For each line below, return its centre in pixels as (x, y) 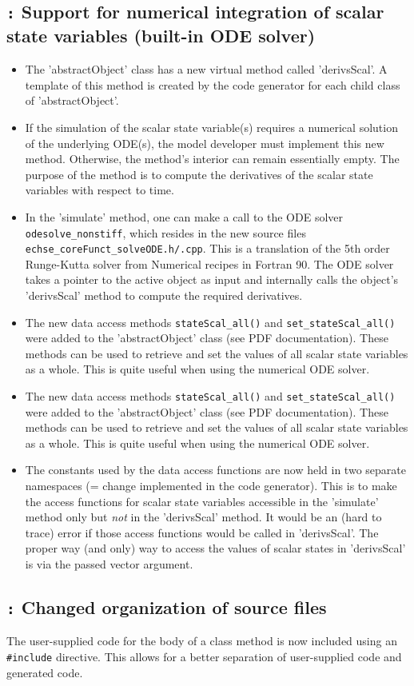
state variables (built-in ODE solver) (161, 36)
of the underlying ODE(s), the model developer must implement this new (205, 143)
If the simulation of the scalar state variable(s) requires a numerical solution (211, 127)
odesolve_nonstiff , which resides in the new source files (165, 232)
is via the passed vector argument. (109, 564)
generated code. (45, 672)
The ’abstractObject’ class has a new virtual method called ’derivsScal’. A (206, 69)
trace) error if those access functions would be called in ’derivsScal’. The (202, 532)
